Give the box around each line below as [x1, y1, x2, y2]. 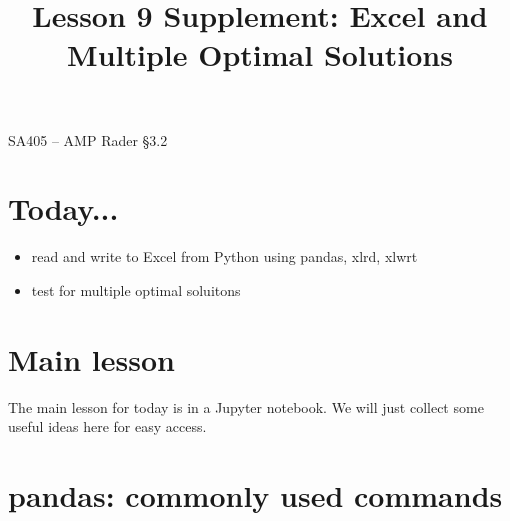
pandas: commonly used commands [8, 474, 503, 515]
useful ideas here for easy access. [8, 416, 207, 437]
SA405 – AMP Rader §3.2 [8, 129, 168, 150]
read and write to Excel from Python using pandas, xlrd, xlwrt [31, 246, 418, 267]
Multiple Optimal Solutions [67, 34, 453, 75]
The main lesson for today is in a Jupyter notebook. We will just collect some [8, 396, 484, 417]
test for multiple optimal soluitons [31, 279, 241, 300]
